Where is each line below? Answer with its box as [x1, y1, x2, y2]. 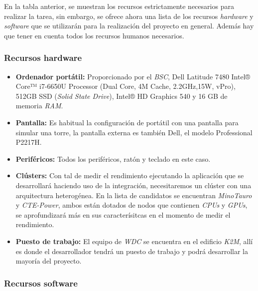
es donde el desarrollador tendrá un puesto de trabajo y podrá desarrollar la [15, 246, 249, 256]
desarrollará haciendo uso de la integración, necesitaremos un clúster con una [15, 180, 252, 190]
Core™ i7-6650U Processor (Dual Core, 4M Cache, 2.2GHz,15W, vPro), [15, 81, 236, 91]
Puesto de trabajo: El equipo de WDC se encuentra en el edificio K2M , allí [15, 236, 253, 246]
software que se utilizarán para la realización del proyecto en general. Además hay [4, 20, 254, 31]
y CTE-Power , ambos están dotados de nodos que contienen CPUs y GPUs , [15, 200, 248, 210]
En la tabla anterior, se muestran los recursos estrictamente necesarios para [4, 1, 234, 11]
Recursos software [4, 277, 78, 289]
